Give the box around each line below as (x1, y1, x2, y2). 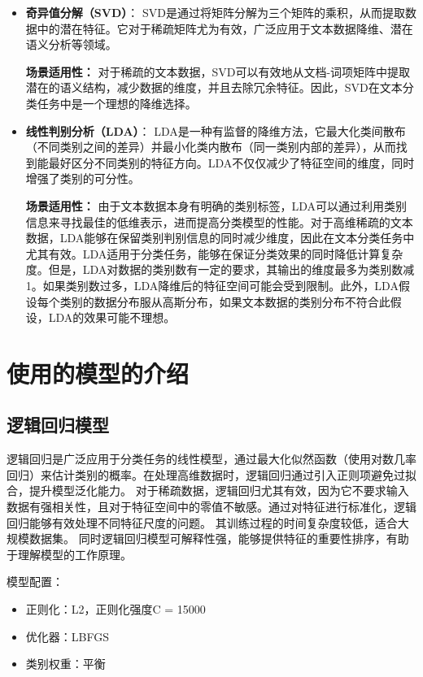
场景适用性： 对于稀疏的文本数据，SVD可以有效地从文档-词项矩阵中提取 (25, 63, 411, 80)
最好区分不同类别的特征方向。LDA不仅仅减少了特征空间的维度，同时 (48, 154, 415, 171)
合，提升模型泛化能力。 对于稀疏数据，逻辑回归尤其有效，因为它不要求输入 (7, 482, 409, 499)
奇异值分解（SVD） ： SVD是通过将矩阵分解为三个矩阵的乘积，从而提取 (25, 4, 405, 20)
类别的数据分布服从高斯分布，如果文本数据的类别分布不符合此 (59, 293, 390, 310)
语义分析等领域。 (25, 36, 117, 53)
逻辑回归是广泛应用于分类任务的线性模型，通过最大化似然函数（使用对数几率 (7, 450, 416, 467)
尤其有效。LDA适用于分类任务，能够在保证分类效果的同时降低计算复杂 (25, 245, 403, 262)
